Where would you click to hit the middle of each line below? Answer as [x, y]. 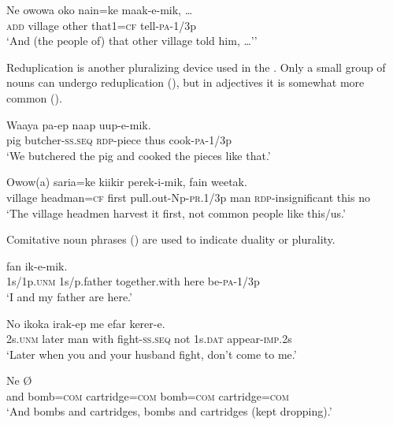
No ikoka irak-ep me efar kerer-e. [86, 323]
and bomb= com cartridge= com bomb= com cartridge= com [148, 395]
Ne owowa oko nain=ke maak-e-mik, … [100, 9]
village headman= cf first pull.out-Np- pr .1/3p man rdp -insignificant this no [188, 197]
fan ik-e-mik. [37, 265]
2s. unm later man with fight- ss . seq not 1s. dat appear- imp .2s [149, 339]
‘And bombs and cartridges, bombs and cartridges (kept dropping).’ [169, 411]
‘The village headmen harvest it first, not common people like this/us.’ [176, 212]
